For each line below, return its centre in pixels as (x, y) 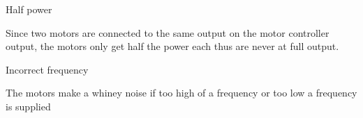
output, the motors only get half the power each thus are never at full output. (172, 46)
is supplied (28, 106)
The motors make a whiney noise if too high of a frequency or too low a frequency (181, 93)
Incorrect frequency (47, 69)
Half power (29, 9)
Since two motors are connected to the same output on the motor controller (168, 32)
